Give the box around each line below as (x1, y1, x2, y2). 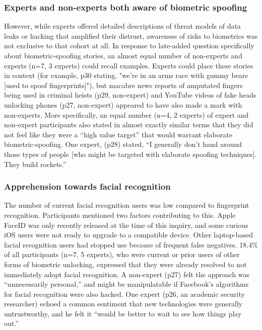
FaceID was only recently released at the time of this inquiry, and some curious (4, 219, 248, 230)
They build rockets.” (4, 158, 67, 169)
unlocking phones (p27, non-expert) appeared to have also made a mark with (4, 99, 242, 110)
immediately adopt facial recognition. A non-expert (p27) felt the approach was (4, 269, 250, 279)
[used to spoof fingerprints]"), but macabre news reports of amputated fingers (4, 79, 243, 90)
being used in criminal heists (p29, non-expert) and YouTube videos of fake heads (4, 90, 256, 100)
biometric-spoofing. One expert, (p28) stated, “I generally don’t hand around (4, 139, 242, 149)
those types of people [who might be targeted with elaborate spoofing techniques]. (4, 148, 257, 159)
